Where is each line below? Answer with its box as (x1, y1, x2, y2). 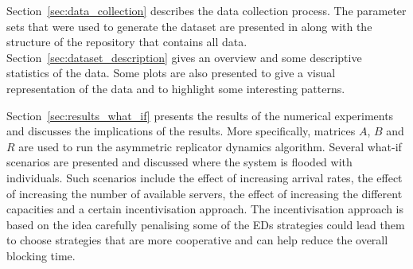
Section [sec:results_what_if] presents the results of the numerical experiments (6, 107, 394, 123)
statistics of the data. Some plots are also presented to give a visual (6, 64, 336, 81)
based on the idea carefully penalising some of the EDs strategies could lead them (6, 216, 405, 232)
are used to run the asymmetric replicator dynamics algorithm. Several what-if (18, 138, 402, 154)
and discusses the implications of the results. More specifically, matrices (6, 123, 356, 139)
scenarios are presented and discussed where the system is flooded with (6, 154, 353, 170)
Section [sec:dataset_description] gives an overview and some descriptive (6, 49, 362, 65)
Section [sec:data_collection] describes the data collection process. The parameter (6, 2, 407, 18)
